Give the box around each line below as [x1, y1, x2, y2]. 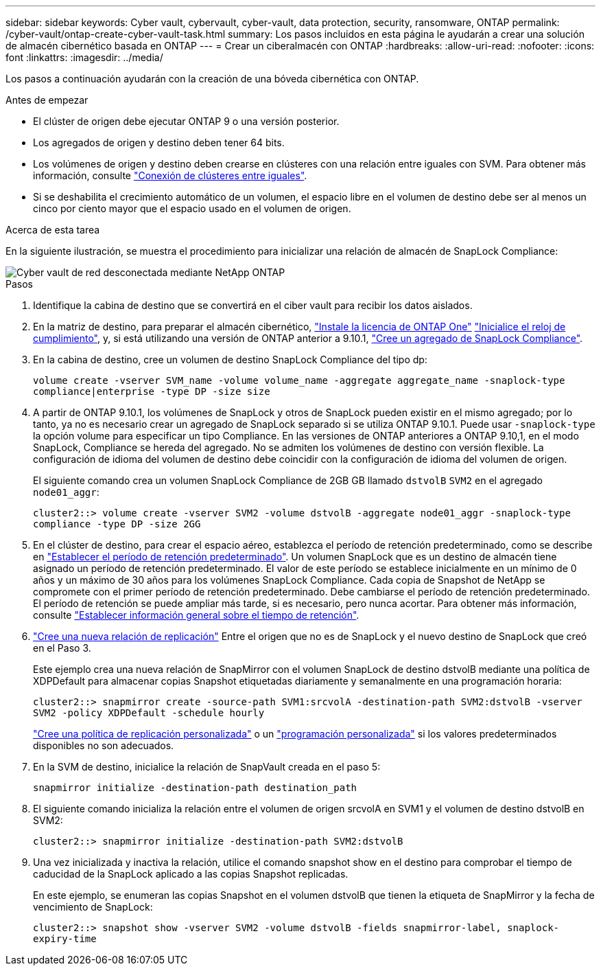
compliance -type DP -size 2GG [33, 518, 201, 529]
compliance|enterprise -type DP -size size [33, 386, 270, 397]
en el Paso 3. [33, 642, 91, 654]
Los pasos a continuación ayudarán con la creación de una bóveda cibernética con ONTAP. [5, 73, 419, 84]
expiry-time [33, 933, 97, 944]
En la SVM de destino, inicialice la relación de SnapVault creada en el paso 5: [33, 761, 381, 773]
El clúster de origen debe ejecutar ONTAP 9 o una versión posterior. [33, 115, 340, 127]
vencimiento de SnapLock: [33, 901, 153, 913]
